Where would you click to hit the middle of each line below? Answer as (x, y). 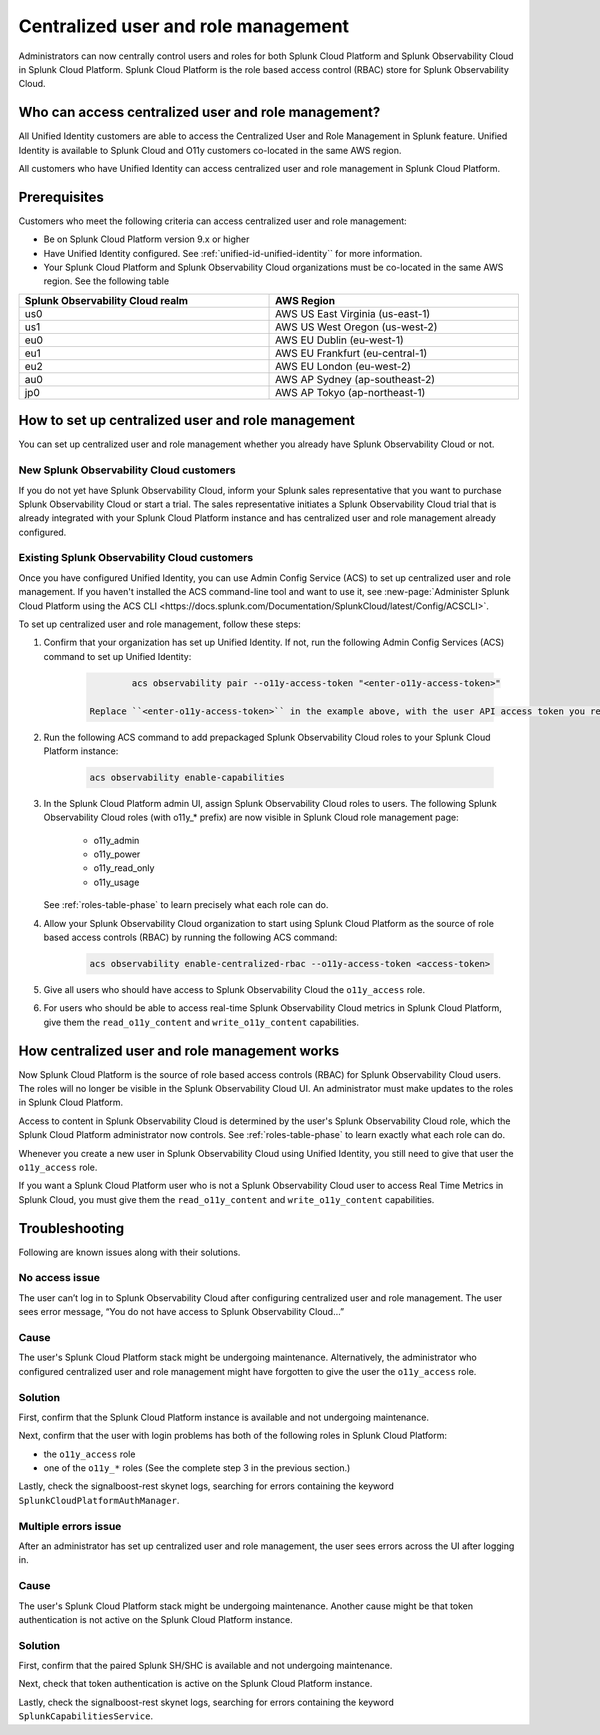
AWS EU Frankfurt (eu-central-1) (351, 353)
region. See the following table (106, 281)
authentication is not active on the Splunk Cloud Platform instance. (156, 1619)
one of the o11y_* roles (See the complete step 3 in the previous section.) (197, 1468)
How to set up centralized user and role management (186, 420)
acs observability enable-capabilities (187, 777)
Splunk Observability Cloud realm (106, 300)
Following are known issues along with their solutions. (129, 1252)
